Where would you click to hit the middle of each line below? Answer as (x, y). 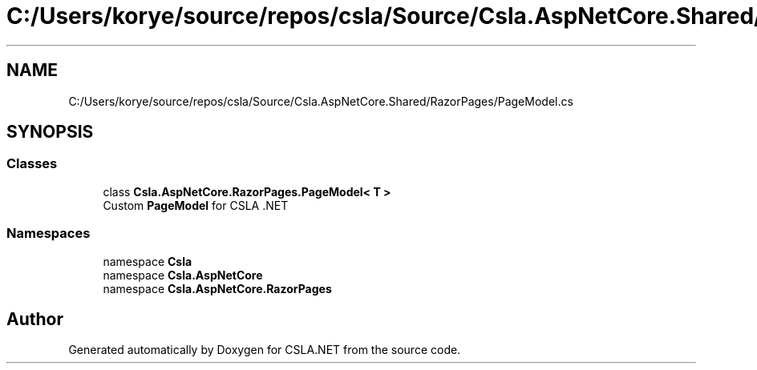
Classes (32, 164)
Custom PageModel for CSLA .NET (196, 205)
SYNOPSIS (50, 132)
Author (35, 319)
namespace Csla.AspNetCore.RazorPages (217, 288)
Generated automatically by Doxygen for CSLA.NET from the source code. (265, 350)
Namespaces (49, 233)
